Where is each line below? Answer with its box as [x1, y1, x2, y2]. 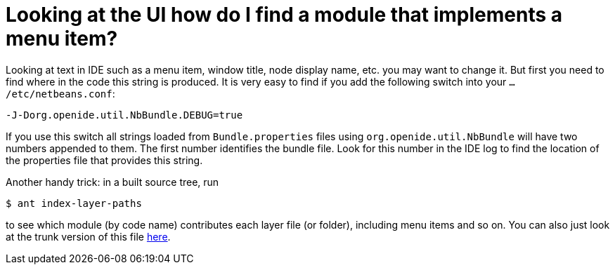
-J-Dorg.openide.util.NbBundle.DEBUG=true [6, 109, 243, 121]
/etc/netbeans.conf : [6, 87, 115, 100]
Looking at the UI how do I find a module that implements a [6, 3, 563, 27]
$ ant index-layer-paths [6, 197, 142, 209]
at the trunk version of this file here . [6, 230, 171, 243]
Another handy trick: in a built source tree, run [6, 175, 219, 188]
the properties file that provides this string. [6, 154, 203, 166]
